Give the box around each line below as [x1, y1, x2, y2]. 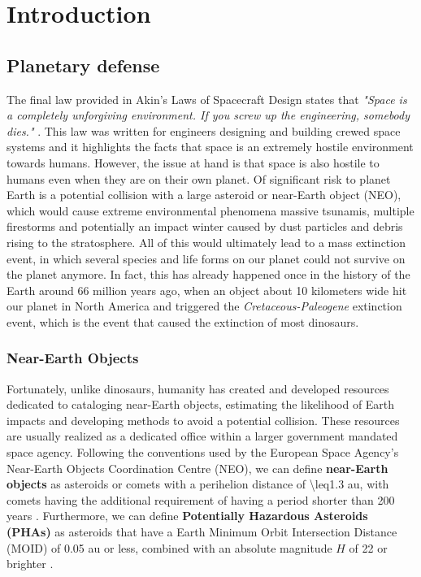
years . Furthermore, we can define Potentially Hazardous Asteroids [7, 507, 368, 524]
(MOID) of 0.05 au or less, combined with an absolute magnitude [7, 539, 332, 556]
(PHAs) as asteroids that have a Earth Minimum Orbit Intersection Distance [7, 523, 397, 540]
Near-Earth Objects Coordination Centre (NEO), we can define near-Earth [7, 459, 388, 476]
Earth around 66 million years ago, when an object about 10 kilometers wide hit [7, 281, 407, 298]
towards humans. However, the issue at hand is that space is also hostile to [7, 154, 380, 171]
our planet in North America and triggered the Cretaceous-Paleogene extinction [7, 297, 402, 315]
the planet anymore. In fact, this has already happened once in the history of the [7, 266, 410, 283]
